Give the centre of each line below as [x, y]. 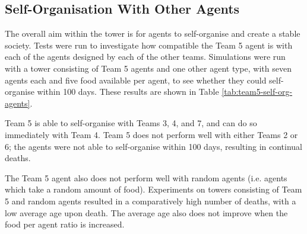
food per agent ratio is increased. [65, 224]
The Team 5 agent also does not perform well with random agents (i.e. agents [146, 177]
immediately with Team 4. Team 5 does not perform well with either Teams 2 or [151, 134]
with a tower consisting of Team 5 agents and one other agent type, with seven [148, 68]
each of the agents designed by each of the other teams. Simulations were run [145, 57]
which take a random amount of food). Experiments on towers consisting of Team [153, 189]
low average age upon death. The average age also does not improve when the [146, 212]
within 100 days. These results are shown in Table [128, 92]
